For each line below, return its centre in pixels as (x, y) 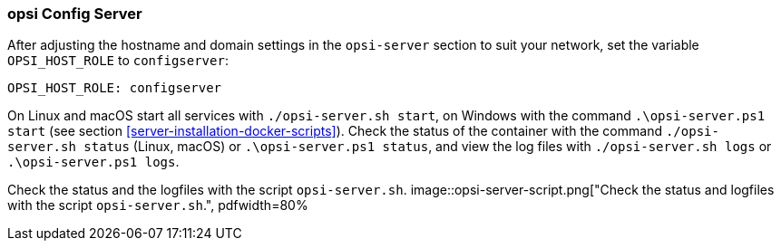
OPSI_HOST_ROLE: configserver (115, 88)
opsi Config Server (75, 14)
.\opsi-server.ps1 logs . (93, 162)
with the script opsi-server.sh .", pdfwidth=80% (158, 205)
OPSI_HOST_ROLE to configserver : (118, 61)
